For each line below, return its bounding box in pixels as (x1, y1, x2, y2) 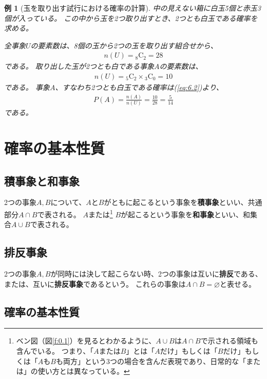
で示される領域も (200, 335, 258, 346)
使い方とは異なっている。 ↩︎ (37, 366, 130, 376)
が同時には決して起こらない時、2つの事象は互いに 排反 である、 (50, 268, 262, 279)
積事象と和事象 (4, 173, 80, 188)
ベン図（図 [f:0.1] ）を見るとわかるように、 (16, 335, 156, 346)
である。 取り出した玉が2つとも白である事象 (4, 61, 154, 72)
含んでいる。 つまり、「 (16, 346, 94, 356)
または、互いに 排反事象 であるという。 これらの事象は (4, 278, 186, 289)
